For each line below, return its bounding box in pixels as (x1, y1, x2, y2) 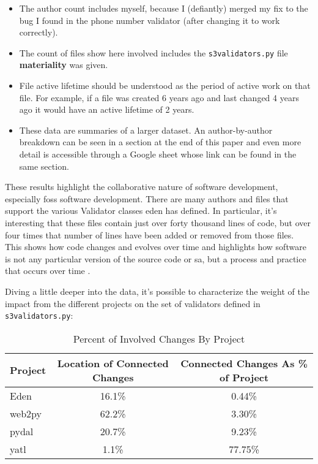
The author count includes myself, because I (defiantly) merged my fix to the (19, 2, 308, 14)
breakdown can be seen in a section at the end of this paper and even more (19, 135, 301, 148)
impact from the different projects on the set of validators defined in (5, 297, 261, 310)
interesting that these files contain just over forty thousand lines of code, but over (5, 216, 311, 229)
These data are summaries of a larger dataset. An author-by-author (19, 123, 273, 136)
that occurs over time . (5, 264, 91, 277)
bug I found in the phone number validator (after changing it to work (19, 13, 280, 26)
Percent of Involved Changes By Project (73, 331, 245, 346)
